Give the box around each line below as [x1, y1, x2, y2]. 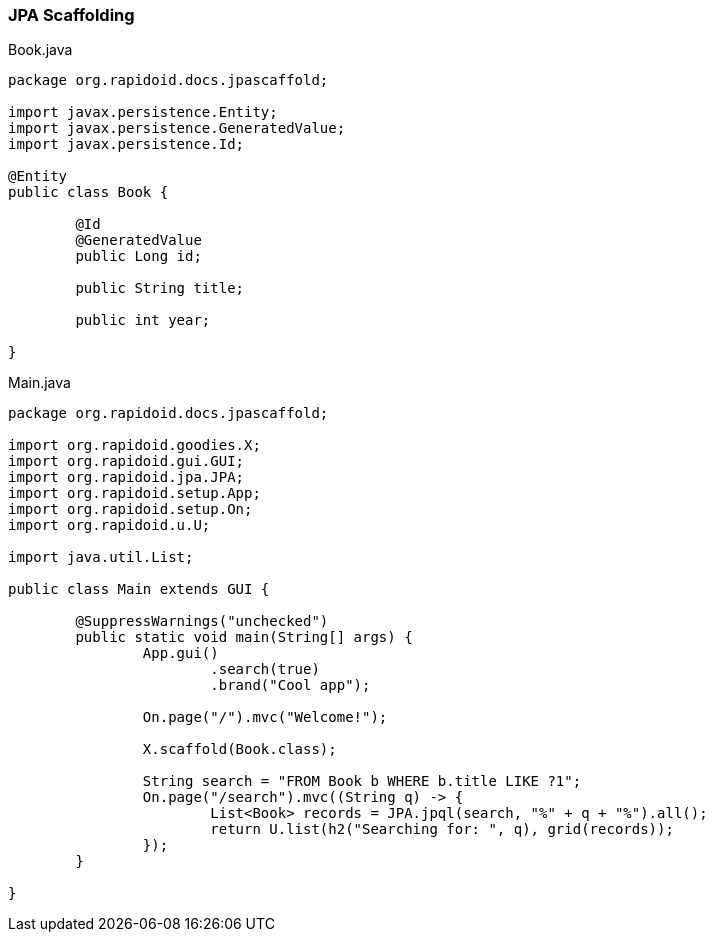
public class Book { [8, 184, 169, 201]
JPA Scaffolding [8, 5, 135, 25]
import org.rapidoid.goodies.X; [8, 437, 261, 454]
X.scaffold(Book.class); [142, 741, 337, 758]
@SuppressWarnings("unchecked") [75, 613, 329, 630]
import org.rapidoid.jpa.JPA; [8, 469, 245, 486]
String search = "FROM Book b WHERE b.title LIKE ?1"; [142, 773, 582, 790]
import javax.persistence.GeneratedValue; [8, 120, 346, 137]
